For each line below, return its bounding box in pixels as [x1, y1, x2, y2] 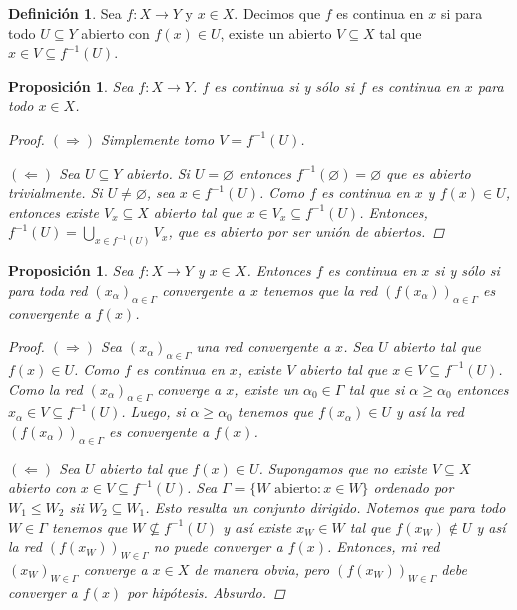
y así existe [223, 516, 292, 537]
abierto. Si [126, 162, 190, 183]
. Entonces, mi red [327, 536, 440, 557]
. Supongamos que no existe [258, 457, 428, 478]
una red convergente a [196, 336, 331, 357]
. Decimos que [234, 3, 321, 23]
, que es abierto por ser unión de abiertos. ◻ [168, 221, 445, 242]
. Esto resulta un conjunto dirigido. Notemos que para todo [145, 496, 506, 517]
